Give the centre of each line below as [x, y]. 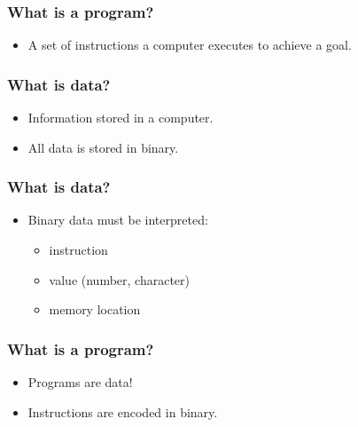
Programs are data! [80, 382]
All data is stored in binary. [103, 147]
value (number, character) [119, 279]
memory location [95, 309]
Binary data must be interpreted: [118, 220]
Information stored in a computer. [121, 118]
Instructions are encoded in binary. [123, 411]
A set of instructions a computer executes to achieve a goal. [190, 45]
